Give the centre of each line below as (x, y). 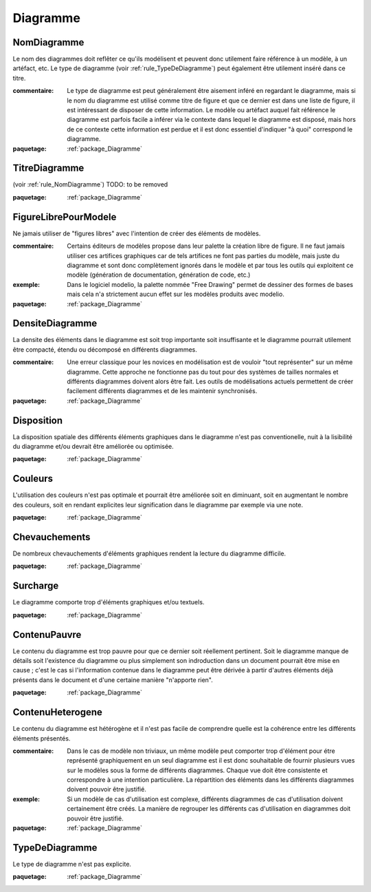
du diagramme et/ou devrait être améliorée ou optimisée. (93, 447)
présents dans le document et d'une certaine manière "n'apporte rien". (113, 680)
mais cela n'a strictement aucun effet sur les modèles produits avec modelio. (176, 294)
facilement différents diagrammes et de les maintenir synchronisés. (162, 391)
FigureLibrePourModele (65, 217)
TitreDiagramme (48, 168)
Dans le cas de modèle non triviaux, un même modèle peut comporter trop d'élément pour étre (201, 751)
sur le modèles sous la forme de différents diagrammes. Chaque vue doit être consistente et (197, 770)
